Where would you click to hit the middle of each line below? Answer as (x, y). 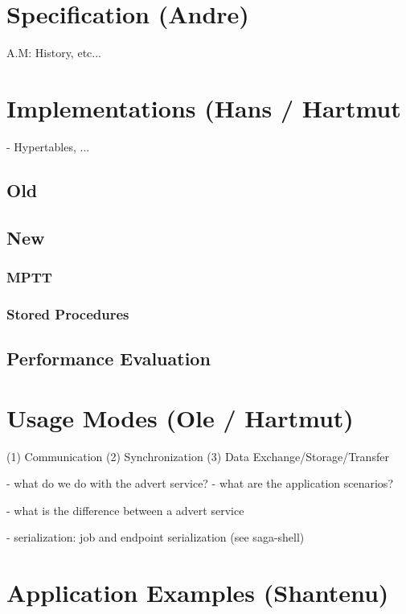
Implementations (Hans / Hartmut (204, 107)
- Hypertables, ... (48, 146)
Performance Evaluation (109, 359)
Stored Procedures (68, 313)
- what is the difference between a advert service (125, 510)
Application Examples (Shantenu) (198, 593)
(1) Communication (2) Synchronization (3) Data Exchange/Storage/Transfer (198, 456)
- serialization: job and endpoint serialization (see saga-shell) (156, 537)
